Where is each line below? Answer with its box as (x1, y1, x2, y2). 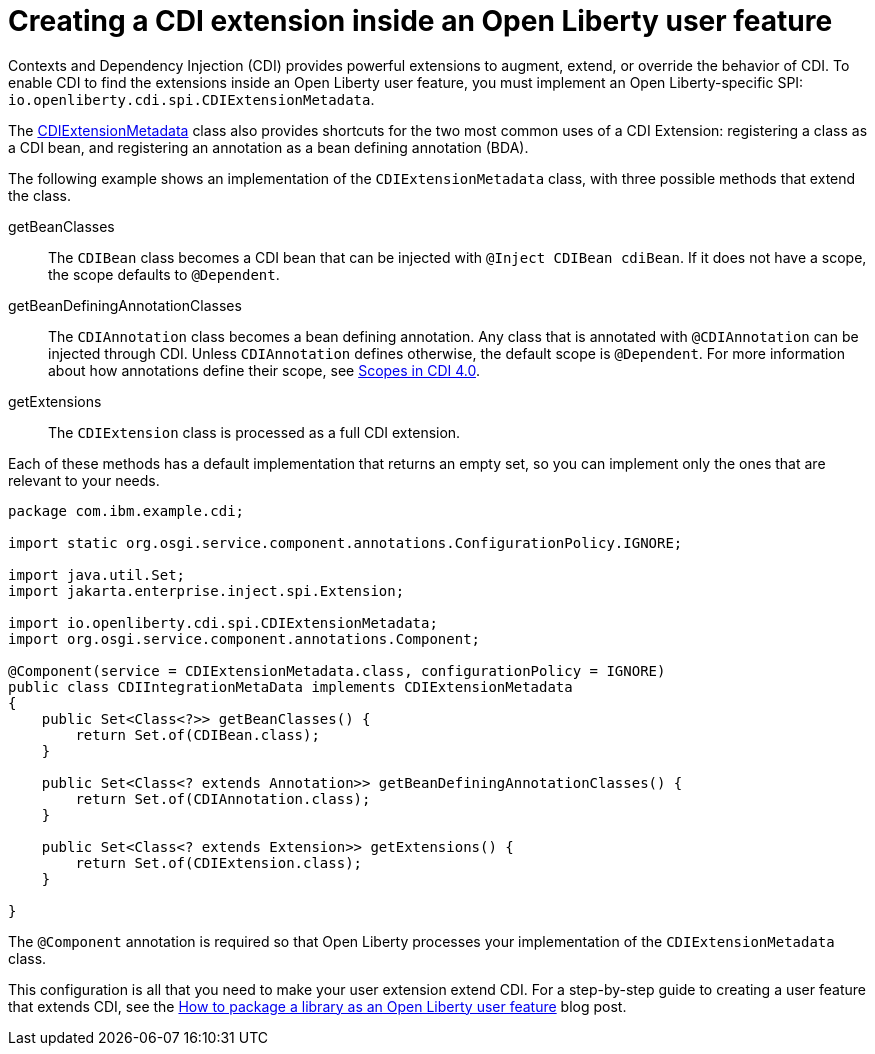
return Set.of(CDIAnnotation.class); (75, 790, 371, 807)
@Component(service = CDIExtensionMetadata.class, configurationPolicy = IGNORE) (8, 662, 666, 679)
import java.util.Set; (8, 566, 186, 583)
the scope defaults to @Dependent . (48, 265, 280, 283)
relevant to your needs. (8, 471, 160, 489)
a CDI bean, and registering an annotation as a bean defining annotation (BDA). (8, 138, 529, 156)
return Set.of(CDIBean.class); (75, 726, 320, 743)
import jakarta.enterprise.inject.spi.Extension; (8, 582, 405, 599)
